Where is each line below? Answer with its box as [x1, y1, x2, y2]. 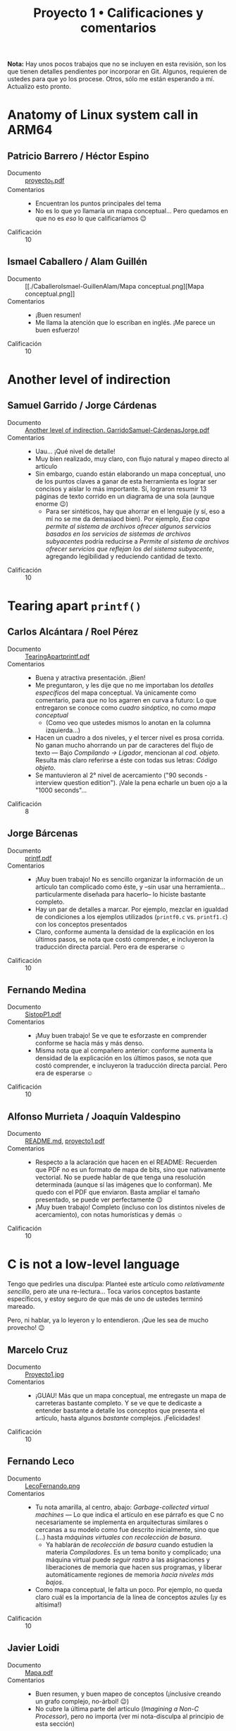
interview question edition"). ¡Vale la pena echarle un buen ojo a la [35, 778, 228, 786]
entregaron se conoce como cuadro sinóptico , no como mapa [35, 703, 216, 712]
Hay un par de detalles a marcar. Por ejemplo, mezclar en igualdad [35, 905, 229, 914]
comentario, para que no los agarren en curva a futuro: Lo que [35, 695, 217, 704]
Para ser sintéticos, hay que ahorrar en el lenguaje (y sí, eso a [45, 507, 225, 515]
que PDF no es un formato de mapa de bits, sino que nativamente [35, 1166, 226, 1174]
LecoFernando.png [25, 1481, 80, 1490]
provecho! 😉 [7, 1324, 45, 1332]
